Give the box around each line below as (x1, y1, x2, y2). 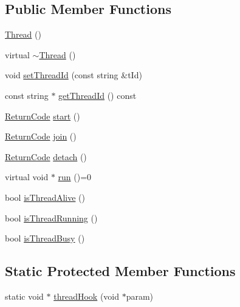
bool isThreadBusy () (5, 232, 85, 245)
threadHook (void (53, 289, 120, 302)
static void (5, 289, 44, 302)
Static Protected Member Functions (5, 261, 236, 280)
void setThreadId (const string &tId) (5, 69, 142, 81)
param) (126, 289, 154, 302)
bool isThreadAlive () (5, 191, 85, 203)
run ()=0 (58, 170, 92, 183)
